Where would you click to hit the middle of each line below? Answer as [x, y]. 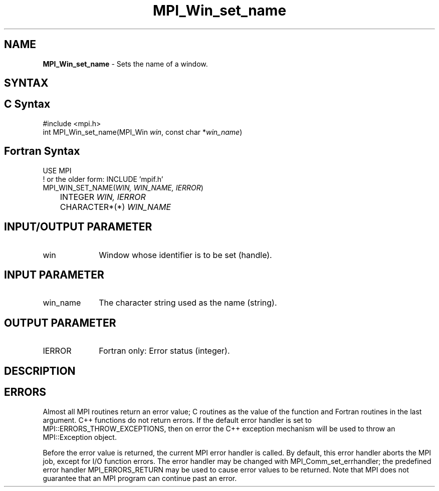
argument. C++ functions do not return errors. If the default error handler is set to [177, 420]
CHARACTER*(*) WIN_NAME [116, 207]
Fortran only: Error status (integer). [164, 351]
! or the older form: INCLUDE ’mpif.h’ [103, 179]
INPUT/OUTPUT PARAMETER [78, 227]
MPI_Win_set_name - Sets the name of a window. [125, 64]
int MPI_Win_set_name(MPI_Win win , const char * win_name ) [143, 132]
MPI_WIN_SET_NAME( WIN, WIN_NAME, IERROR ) [123, 187]
